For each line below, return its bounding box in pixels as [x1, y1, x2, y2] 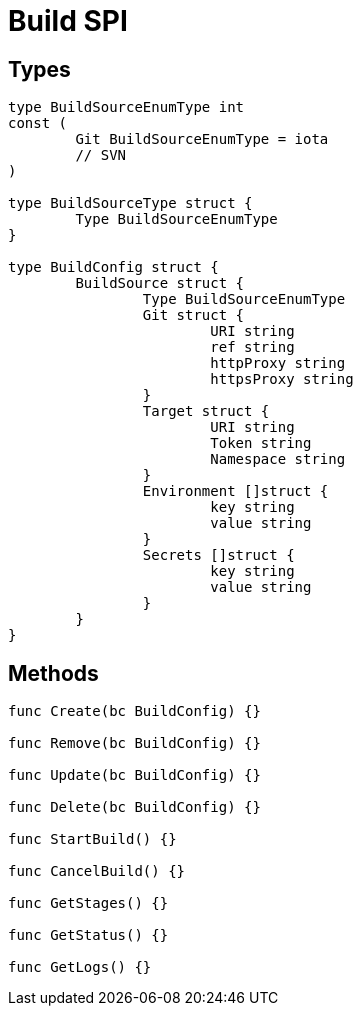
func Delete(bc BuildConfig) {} [8, 799, 261, 816]
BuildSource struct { [75, 275, 245, 292]
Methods [8, 660, 99, 686]
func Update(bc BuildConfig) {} [8, 767, 261, 784]
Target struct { [142, 403, 270, 420]
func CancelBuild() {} [8, 863, 186, 880]
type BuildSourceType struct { [8, 195, 253, 212]
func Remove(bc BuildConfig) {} [8, 735, 261, 752]
